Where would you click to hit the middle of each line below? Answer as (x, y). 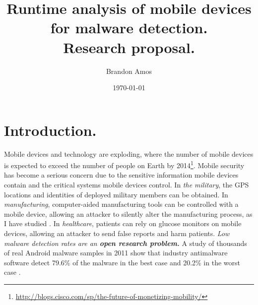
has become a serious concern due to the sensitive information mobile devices (121, 175)
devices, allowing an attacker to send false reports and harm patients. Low (117, 233)
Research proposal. (129, 47)
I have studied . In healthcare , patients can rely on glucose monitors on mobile (123, 223)
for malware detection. (129, 28)
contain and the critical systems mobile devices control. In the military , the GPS (127, 185)
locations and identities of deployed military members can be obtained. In (116, 194)
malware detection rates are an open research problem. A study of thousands (126, 243)
